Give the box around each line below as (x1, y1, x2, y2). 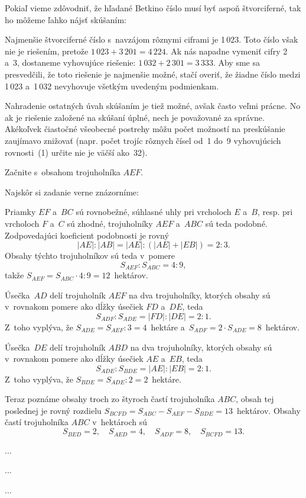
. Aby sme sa (213, 56, 260, 69)
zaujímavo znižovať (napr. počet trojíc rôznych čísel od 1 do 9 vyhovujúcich (5, 134, 281, 146)
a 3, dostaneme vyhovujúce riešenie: (5, 56, 136, 69)
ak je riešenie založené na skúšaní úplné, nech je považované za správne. (5, 111, 265, 123)
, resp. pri (257, 205, 293, 218)
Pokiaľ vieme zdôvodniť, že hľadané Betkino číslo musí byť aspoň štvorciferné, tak (5, 2, 301, 14)
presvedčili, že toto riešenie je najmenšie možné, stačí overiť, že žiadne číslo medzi (5, 68, 301, 80)
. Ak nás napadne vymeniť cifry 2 (165, 44, 288, 57)
